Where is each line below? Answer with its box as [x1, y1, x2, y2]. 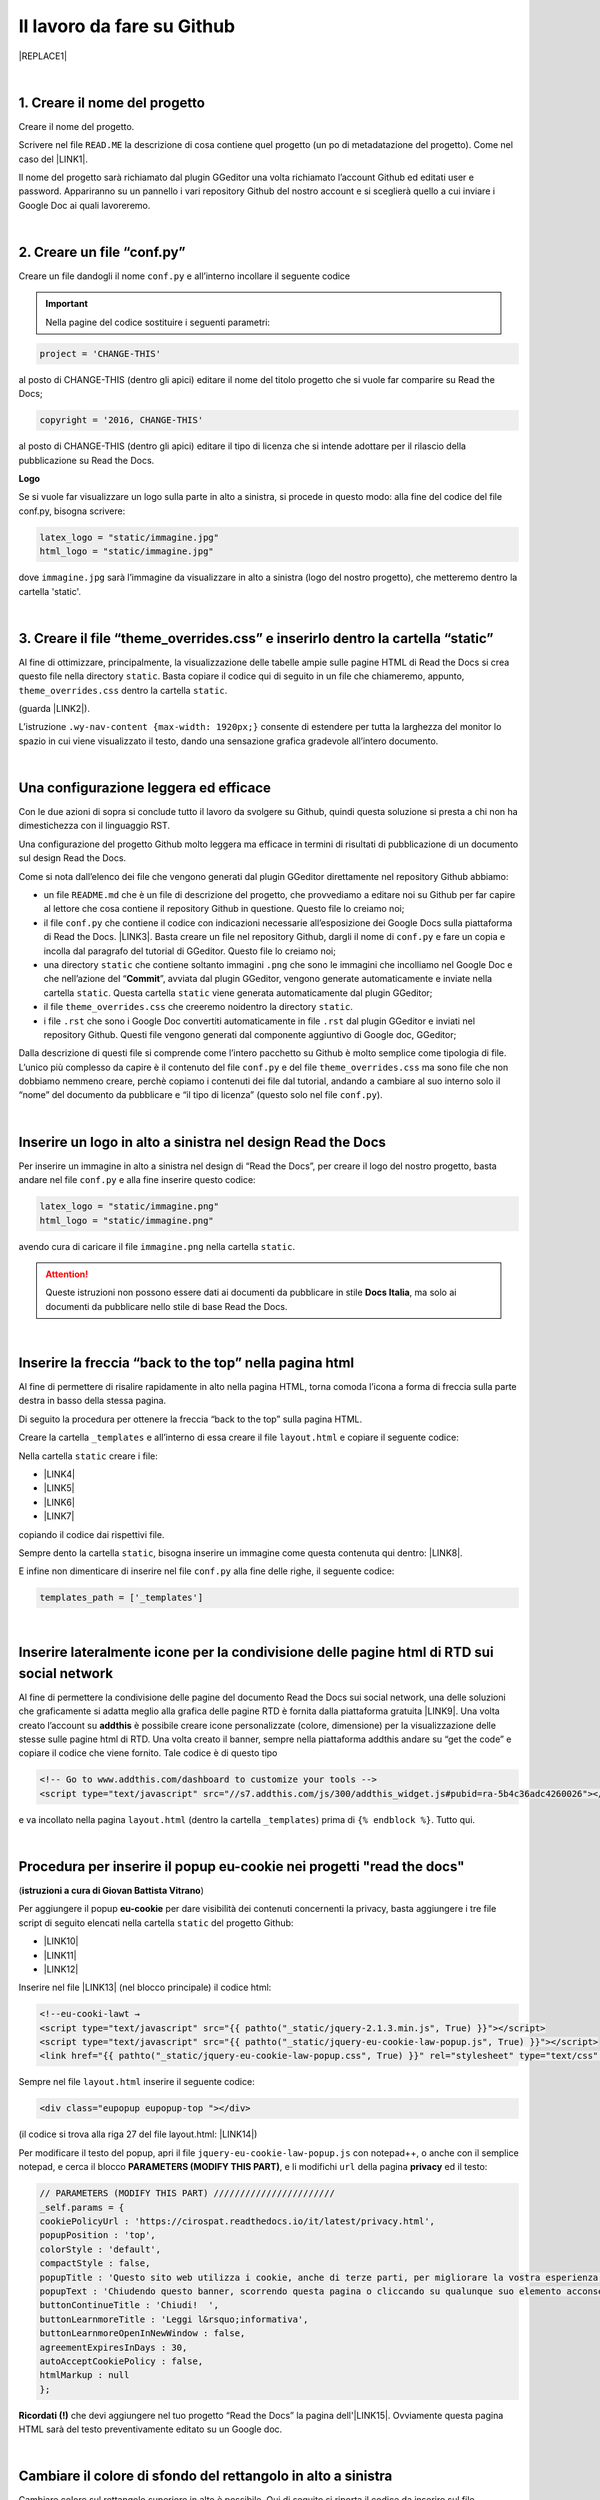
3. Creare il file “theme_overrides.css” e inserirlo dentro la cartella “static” [18, 630, 494, 647]
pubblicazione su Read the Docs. [18, 454, 155, 466]
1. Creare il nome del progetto [18, 94, 205, 111]
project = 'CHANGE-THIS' [39, 348, 162, 359]
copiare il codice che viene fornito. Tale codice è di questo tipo [18, 1747, 278, 1759]
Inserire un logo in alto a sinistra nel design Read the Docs [18, 1133, 387, 1150]
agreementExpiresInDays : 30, [39, 2341, 188, 2353]
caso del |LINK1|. [18, 153, 89, 165]
